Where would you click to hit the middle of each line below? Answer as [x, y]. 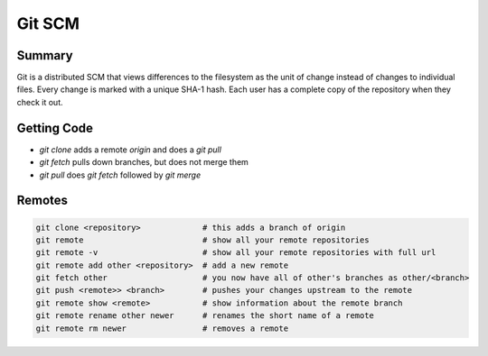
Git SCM [48, 23]
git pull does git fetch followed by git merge [120, 175]
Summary [45, 55]
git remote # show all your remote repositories [202, 240]
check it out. [40, 102]
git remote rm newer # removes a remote [162, 328]
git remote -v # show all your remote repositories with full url [236, 253]
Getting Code [55, 128]
